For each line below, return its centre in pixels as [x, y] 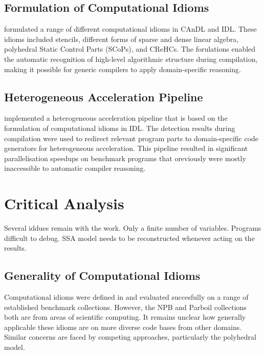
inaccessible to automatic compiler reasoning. [75, 168]
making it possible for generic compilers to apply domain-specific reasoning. [123, 69]
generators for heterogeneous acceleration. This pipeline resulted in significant [126, 148]
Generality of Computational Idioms [102, 275]
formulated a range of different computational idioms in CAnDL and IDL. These [130, 29]
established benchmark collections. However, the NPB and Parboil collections [125, 307]
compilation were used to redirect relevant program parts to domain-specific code [131, 138]
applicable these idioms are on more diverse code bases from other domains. [123, 327]
